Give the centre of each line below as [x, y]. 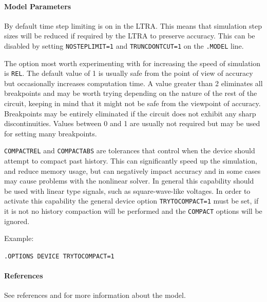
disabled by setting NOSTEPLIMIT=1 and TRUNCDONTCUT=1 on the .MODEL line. [124, 45]
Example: [19, 238]
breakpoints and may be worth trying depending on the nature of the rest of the [131, 93]
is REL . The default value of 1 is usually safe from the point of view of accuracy [129, 73]
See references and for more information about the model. [95, 295]
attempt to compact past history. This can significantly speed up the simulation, [131, 161]
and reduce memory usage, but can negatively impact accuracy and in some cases [132, 170]
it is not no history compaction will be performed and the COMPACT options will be [133, 211]
